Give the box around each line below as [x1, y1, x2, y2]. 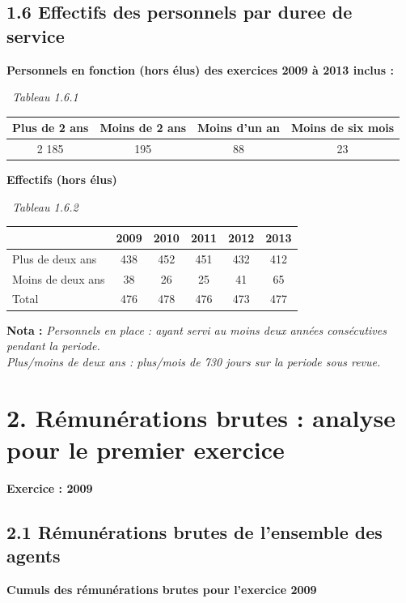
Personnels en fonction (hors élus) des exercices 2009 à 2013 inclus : [6, 61, 394, 78]
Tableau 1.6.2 [12, 198, 78, 215]
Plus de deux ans [12, 250, 97, 267]
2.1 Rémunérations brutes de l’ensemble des [6, 519, 383, 544]
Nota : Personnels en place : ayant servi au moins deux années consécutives [6, 321, 387, 338]
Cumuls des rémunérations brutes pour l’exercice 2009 [6, 580, 317, 597]
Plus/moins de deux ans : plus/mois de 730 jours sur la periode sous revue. [6, 353, 381, 370]
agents [6, 543, 61, 567]
